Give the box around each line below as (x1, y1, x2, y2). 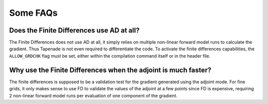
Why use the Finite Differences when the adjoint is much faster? (9, 66, 211, 74)
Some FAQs (9, 7, 58, 18)
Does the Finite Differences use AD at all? (9, 26, 140, 35)
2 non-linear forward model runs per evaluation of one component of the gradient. (9, 93, 178, 99)
